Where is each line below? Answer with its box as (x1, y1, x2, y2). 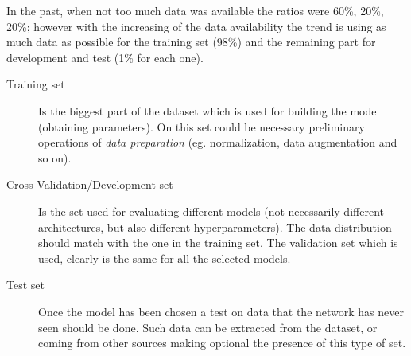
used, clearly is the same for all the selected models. (38, 249, 291, 266)
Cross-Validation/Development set (6, 176, 173, 193)
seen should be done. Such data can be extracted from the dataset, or (38, 319, 378, 335)
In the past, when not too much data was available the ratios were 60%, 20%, (6, 2, 384, 18)
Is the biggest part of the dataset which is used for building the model (38, 102, 380, 119)
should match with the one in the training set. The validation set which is (38, 234, 398, 251)
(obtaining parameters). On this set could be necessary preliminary (38, 118, 365, 135)
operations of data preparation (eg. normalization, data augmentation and (38, 134, 397, 151)
